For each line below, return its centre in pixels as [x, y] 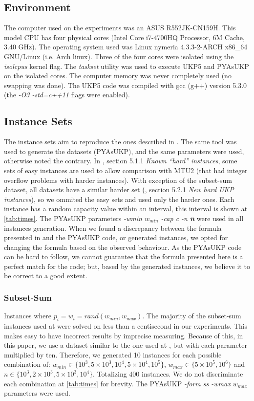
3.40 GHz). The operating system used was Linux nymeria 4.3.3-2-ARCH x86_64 [126, 47]
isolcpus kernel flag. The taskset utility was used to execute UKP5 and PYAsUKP [127, 66]
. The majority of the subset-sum [192, 316]
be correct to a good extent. [46, 276]
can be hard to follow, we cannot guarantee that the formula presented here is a [124, 256]
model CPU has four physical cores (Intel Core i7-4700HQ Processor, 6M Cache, [124, 37]
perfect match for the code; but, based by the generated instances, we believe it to [127, 266]
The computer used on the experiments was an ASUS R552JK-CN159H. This [120, 28]
